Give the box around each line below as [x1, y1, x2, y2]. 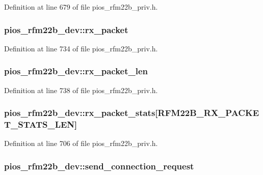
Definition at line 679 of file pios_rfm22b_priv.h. [4, 2, 158, 12]
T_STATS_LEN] [4, 118, 77, 131]
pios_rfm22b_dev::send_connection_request [4, 159, 194, 172]
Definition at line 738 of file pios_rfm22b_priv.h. [4, 84, 158, 95]
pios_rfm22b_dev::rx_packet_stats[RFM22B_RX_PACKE [4, 106, 259, 119]
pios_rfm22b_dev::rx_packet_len [4, 65, 148, 77]
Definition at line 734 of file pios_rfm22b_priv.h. [4, 43, 158, 53]
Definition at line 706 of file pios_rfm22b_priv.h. [4, 138, 158, 149]
